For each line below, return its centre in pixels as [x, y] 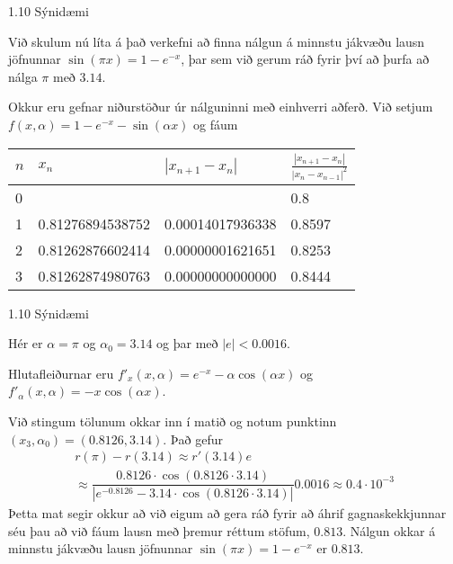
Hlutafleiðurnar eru [61, 373]
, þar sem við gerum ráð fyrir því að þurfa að [305, 59]
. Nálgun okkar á [389, 530]
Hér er [26, 343]
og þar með [187, 343]
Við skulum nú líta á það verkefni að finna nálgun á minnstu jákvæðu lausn [217, 41]
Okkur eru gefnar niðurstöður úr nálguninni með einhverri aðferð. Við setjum [221, 107]
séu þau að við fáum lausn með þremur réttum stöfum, [159, 530]
